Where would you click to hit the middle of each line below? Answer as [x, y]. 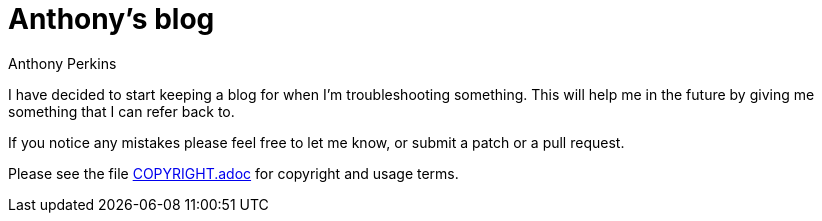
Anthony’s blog [111, 19]
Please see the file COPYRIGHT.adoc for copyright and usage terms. [233, 173]
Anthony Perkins [62, 63]
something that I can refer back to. [121, 111]
